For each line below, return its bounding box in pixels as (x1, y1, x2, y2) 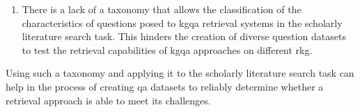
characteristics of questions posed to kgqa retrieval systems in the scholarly (22, 15, 343, 30)
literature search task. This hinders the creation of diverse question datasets (22, 29, 346, 44)
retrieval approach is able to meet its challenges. (6, 93, 211, 107)
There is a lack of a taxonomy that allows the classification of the (22, 2, 302, 16)
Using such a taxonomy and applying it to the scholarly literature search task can (6, 66, 354, 80)
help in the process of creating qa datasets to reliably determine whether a (6, 79, 324, 93)
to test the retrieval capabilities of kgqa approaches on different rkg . (22, 42, 313, 57)
